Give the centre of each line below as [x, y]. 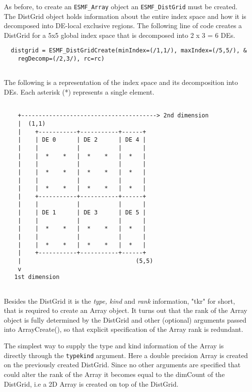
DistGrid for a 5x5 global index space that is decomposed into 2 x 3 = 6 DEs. [120, 35]
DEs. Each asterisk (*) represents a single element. [79, 92]
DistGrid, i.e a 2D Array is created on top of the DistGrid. [91, 384]
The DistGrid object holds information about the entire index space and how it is [125, 16]
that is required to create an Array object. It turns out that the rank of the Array [126, 310]
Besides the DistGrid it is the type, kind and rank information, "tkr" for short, [119, 301]
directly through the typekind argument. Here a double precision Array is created [126, 355]
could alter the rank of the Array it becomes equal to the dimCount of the [114, 374]
